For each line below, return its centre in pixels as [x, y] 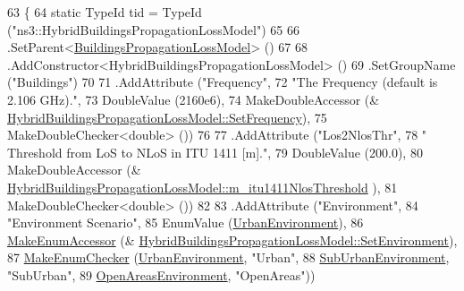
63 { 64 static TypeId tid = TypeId [105, 12]
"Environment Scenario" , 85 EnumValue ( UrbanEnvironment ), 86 [186, 223]
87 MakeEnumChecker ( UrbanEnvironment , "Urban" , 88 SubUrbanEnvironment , [228, 257]
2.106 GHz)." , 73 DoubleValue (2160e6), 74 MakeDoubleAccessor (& [194, 99]
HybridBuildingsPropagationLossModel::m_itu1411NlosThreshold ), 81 [202, 187]
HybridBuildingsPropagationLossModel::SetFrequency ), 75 [167, 117]
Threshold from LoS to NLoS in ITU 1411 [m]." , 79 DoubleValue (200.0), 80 [215, 152]
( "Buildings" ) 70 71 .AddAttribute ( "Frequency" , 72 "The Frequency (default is [223, 82]
